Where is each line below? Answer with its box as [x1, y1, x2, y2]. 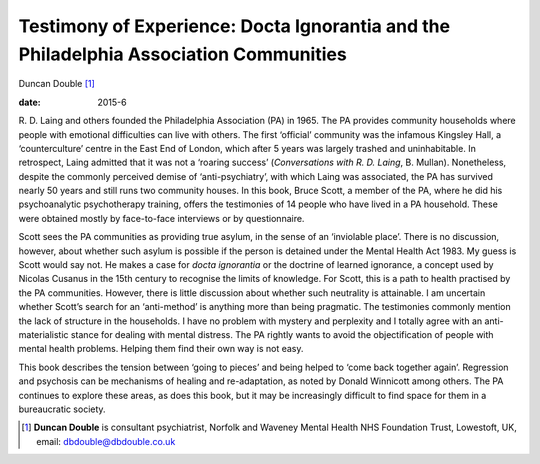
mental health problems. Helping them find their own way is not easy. [18, 343, 304, 355]
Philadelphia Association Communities [18, 43, 347, 65]
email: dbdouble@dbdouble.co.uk [36, 435, 176, 447]
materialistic [18, 328, 69, 340]
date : [18, 96, 41, 108]
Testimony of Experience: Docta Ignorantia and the [18, 15, 450, 37]
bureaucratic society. [18, 403, 106, 415]
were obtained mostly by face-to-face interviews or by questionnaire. [18, 212, 305, 224]
